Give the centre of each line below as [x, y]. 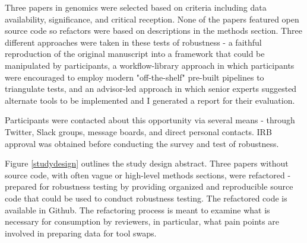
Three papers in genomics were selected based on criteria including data [136, 7]
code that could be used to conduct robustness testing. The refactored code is [146, 198]
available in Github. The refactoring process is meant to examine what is [137, 210]
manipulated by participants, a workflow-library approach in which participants [150, 65]
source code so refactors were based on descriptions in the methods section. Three [153, 31]
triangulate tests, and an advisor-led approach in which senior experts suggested [151, 89]
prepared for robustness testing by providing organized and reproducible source [149, 186]
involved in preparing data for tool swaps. [81, 233]
